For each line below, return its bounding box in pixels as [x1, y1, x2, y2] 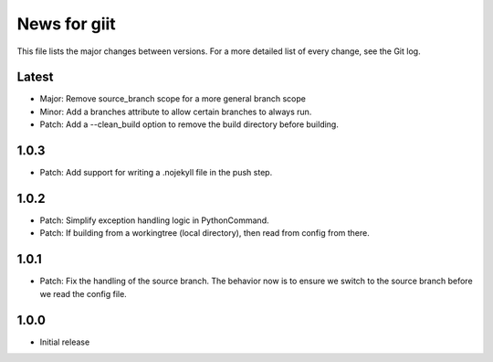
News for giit [16, 14, 116, 34]
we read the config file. [39, 288, 127, 299]
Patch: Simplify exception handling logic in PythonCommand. [39, 215, 269, 226]
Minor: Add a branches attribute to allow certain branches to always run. [39, 106, 312, 117]
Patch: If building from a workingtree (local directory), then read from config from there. [39, 228, 370, 239]
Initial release [39, 336, 90, 347]
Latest [16, 69, 54, 85]
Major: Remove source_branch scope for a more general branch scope [39, 93, 306, 104]
